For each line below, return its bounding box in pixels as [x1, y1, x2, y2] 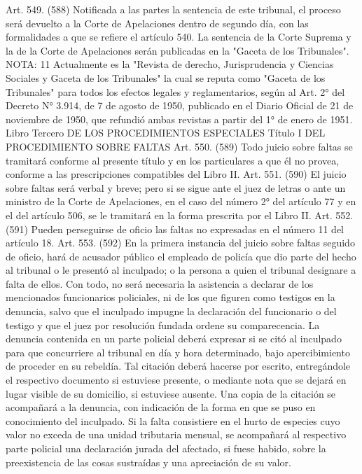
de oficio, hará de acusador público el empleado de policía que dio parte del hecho [6, 249, 356, 263]
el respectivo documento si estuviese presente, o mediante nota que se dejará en [6, 372, 347, 387]
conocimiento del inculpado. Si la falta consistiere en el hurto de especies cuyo [6, 413, 340, 428]
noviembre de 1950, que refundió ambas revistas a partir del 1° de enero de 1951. [6, 111, 353, 126]
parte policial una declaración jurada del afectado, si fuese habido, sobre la [6, 441, 326, 455]
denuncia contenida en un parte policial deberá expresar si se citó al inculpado [6, 331, 342, 346]
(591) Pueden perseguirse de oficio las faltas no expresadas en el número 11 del [6, 221, 344, 236]
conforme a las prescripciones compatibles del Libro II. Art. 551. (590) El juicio [6, 167, 347, 181]
